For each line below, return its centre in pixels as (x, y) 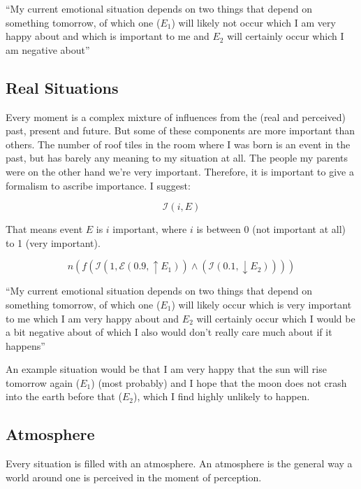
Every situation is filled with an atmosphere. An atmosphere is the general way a (179, 463)
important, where (150, 229)
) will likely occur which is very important (261, 304)
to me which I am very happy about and (93, 318)
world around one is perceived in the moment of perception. (134, 477)
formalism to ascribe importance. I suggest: (98, 185)
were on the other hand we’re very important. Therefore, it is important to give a (180, 171)
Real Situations (62, 87)
